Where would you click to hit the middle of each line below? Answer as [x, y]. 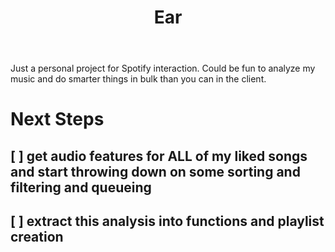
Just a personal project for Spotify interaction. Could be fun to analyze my [163, 68]
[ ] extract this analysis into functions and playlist [167, 221]
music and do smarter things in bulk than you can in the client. [138, 79]
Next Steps [57, 119]
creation [37, 237]
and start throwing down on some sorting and [155, 171]
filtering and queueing [81, 187]
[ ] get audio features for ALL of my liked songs [159, 156]
